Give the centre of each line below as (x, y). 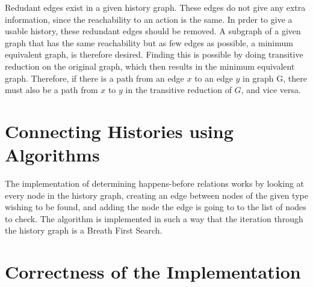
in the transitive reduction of (178, 90)
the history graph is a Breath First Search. (84, 230)
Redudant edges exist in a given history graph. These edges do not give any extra (155, 7)
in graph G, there (275, 78)
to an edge (214, 78)
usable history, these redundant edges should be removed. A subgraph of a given (153, 31)
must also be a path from (51, 90)
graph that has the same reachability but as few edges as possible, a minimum (149, 42)
